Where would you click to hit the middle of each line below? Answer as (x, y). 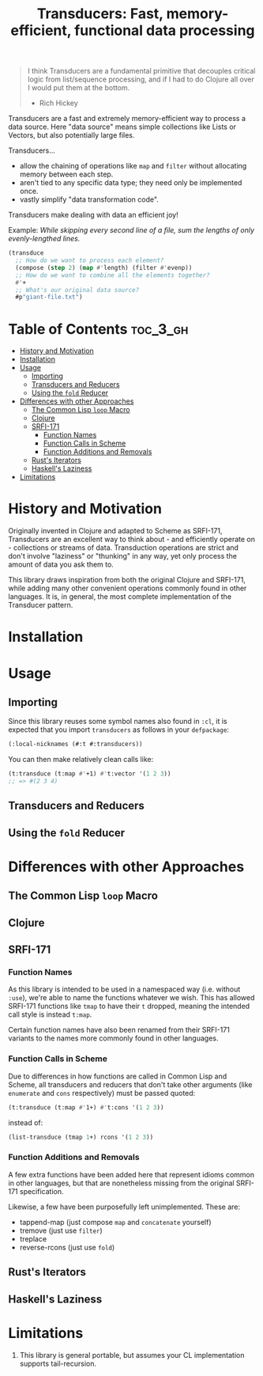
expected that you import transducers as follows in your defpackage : (118, 730)
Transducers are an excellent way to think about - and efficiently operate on (131, 540)
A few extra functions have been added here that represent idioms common (131, 1174)
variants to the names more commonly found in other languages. (113, 1038)
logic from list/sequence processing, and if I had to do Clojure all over (141, 79)
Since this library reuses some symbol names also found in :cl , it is (118, 722)
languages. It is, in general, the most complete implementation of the (120, 597)
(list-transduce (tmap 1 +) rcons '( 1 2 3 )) (81, 1137)
